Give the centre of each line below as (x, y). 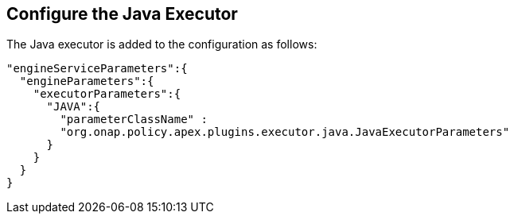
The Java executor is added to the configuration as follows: (162, 44)
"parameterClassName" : (134, 120)
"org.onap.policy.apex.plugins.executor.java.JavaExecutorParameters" (285, 132)
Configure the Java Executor (122, 14)
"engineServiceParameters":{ (97, 69)
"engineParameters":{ (87, 81)
